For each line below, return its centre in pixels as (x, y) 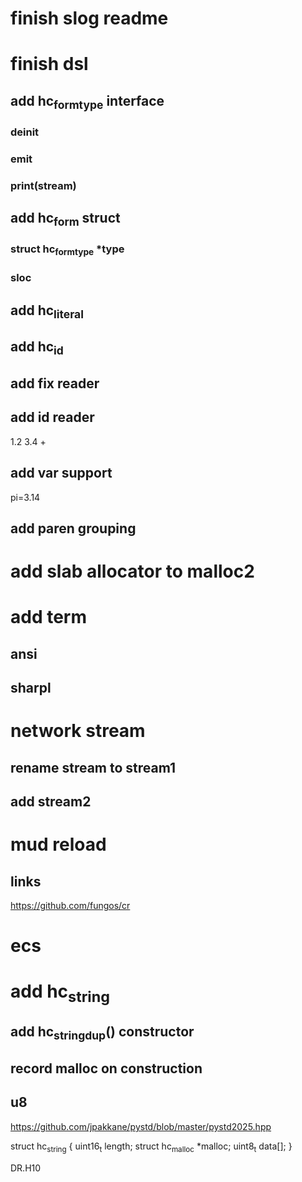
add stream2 (51, 802)
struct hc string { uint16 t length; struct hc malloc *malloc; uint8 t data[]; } (151, 1147)
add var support (61, 473)
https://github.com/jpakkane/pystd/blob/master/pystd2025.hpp (141, 1126)
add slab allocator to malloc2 (132, 571)
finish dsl (49, 64)
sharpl (31, 688)
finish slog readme (89, 18)
